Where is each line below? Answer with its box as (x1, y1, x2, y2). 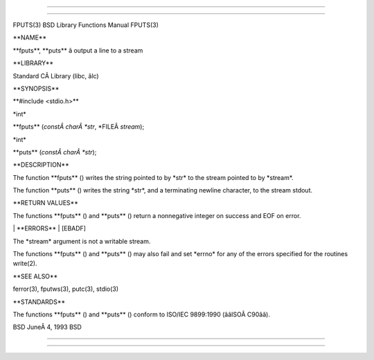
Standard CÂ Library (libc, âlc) (12, 71, 100, 80)
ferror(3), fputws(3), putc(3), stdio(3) (12, 285, 119, 294)
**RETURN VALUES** (12, 199, 79, 207)
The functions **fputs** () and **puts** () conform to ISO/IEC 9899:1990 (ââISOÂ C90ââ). (12, 310, 270, 318)
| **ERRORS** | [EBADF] (12, 224, 87, 233)
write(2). (12, 260, 37, 268)
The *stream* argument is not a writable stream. (12, 237, 151, 245)
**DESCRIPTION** (12, 161, 69, 169)
